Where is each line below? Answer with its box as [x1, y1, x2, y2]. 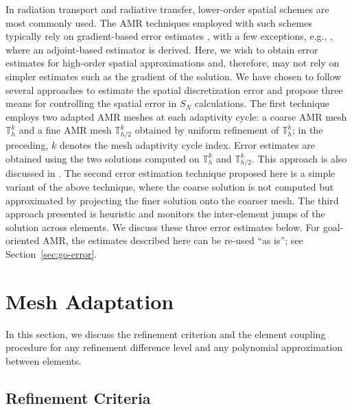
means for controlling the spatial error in [5, 96, 177, 110]
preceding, [5, 138, 49, 152]
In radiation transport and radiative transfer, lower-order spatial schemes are [5, 2, 329, 16]
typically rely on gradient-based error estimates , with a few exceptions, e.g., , [5, 29, 333, 43]
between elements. [5, 353, 82, 367]
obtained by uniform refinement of [134, 123, 279, 137]
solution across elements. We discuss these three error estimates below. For [5, 219, 320, 234]
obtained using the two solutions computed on [5, 151, 200, 165]
